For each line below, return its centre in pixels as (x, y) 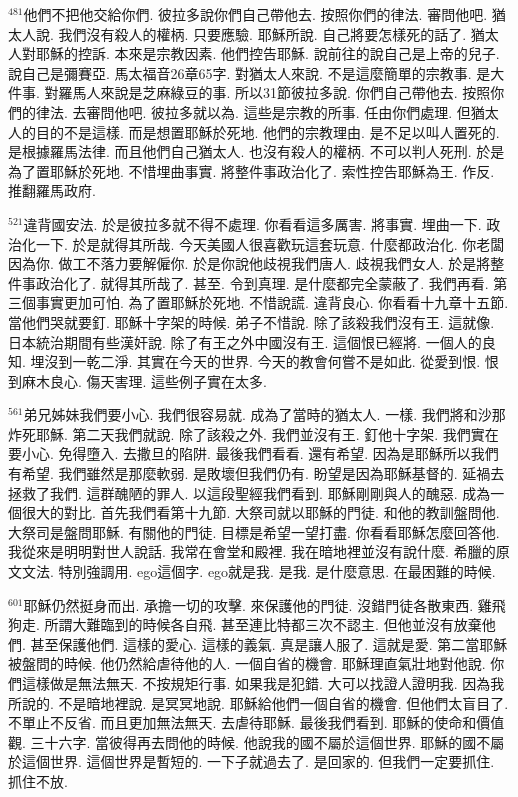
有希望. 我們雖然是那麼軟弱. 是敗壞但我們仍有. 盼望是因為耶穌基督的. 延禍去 (256, 473)
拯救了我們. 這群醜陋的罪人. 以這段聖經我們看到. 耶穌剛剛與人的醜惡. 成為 (249, 492)
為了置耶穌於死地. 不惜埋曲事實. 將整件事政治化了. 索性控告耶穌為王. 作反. (251, 170)
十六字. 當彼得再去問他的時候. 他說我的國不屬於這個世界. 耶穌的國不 (267, 741)
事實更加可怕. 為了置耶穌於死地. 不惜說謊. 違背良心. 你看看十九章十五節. (272, 302)
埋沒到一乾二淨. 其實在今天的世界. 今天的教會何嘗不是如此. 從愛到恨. (255, 361)
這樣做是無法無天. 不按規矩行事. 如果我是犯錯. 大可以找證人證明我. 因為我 (263, 683)
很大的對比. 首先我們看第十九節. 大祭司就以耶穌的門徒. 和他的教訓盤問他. (260, 512)
